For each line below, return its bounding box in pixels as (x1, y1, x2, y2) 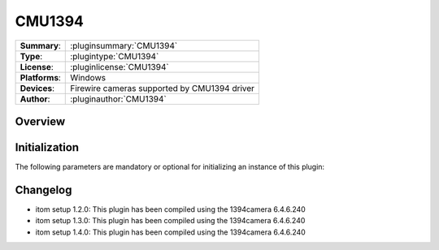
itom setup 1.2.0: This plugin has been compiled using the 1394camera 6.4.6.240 (35, 204, 306, 214)
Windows (70, 71, 106, 83)
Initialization (15, 140, 80, 154)
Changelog (15, 183, 72, 196)
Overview (15, 114, 66, 128)
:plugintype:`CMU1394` (70, 50, 159, 62)
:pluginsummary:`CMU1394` (70, 40, 178, 51)
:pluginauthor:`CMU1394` (70, 93, 167, 105)
